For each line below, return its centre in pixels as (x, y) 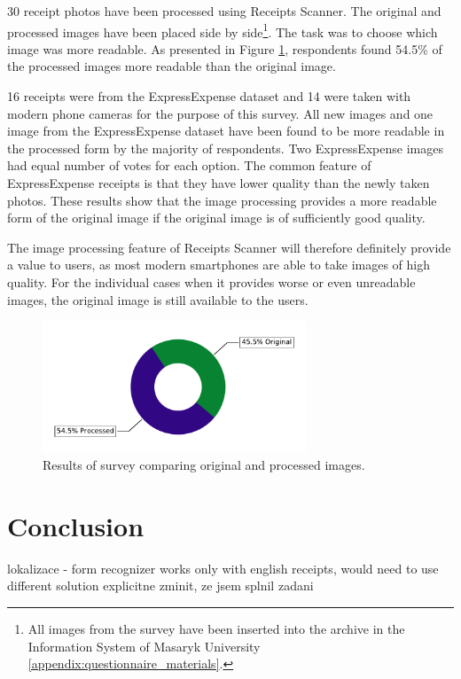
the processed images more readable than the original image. (172, 66)
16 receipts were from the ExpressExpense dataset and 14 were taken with (209, 96)
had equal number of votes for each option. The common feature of (189, 165)
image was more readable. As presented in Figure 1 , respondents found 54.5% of (225, 48)
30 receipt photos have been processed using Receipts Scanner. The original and (224, 11)
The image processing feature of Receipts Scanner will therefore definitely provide (229, 247)
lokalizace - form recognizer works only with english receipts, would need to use (223, 568)
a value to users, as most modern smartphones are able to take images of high (219, 265)
